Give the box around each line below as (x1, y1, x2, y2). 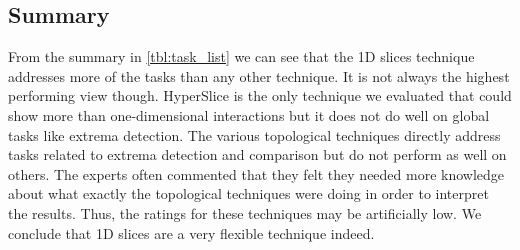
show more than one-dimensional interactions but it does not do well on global (8, 104, 490, 125)
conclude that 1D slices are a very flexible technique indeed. (8, 222, 375, 243)
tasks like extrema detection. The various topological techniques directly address (8, 124, 501, 145)
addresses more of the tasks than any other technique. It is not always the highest (8, 65, 510, 86)
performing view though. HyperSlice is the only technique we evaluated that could (8, 85, 512, 106)
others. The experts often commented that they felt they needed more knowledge (8, 163, 505, 184)
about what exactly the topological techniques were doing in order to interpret (8, 183, 489, 204)
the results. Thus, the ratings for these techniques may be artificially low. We (8, 202, 482, 223)
